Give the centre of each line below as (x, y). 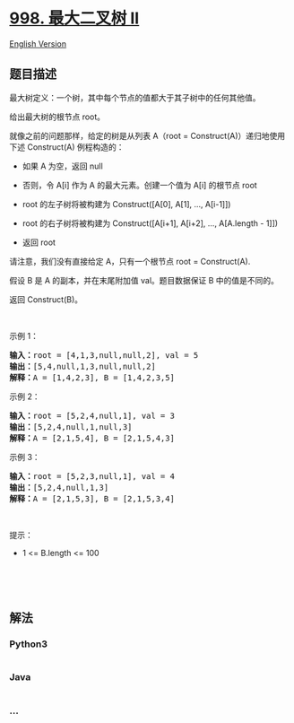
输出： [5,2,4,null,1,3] (59, 487)
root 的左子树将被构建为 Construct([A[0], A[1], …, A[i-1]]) (126, 204)
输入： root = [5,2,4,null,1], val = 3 (92, 415)
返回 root (39, 242)
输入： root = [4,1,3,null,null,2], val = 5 (104, 355)
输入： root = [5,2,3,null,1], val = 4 (92, 476)
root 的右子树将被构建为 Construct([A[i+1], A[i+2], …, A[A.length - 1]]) (150, 223)
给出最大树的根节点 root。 (57, 117)
